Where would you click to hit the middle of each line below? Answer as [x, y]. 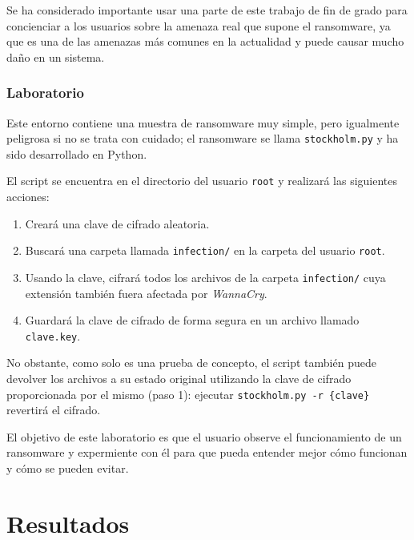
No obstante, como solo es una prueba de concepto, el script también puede [191, 363]
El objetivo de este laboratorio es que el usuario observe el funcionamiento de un [204, 436]
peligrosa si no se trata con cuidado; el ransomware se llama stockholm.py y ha [203, 138]
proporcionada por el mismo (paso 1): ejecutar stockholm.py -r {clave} [188, 394]
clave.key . [53, 335]
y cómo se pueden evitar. [68, 468]
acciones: [28, 197]
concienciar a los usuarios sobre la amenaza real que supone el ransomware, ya [199, 25]
